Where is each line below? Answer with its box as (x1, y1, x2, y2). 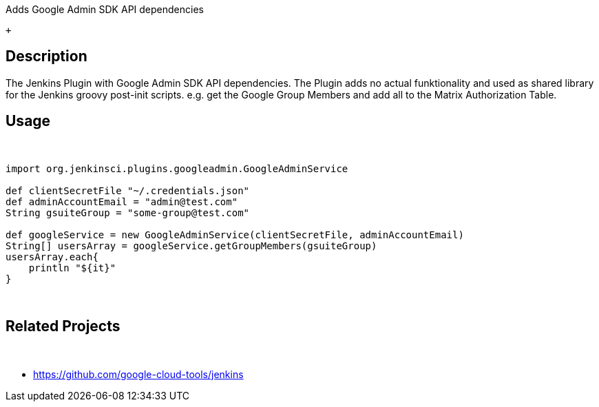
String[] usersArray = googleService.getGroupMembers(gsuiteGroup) (6, 240, 377, 251)
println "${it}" (28, 262, 116, 273)
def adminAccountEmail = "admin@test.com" (6, 196, 238, 207)
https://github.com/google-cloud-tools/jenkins (33, 368, 244, 380)
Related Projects (6, 317, 120, 335)
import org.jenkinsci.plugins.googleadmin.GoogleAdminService (6, 163, 348, 174)
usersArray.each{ (6, 251, 98, 262)
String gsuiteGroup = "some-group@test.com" (6, 207, 250, 218)
